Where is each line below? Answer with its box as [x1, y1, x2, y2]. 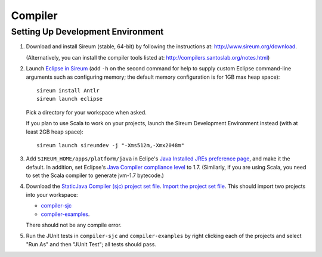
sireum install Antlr [36, 87, 100, 94]
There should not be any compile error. [26, 221, 122, 229]
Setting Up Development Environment [11, 26, 164, 37]
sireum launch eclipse [36, 95, 103, 103]
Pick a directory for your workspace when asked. [26, 109, 147, 116]
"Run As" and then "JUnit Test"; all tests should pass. [26, 240, 156, 247]
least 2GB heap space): [26, 128, 83, 135]
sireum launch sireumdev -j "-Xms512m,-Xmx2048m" [36, 142, 185, 148]
